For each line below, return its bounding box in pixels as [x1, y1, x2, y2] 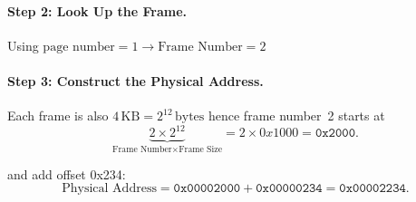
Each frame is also [7, 106, 109, 125]
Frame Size [179, 145, 222, 155]
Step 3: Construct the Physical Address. [7, 71, 264, 90]
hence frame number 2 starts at [208, 106, 385, 125]
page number [43, 40, 115, 53]
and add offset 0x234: [7, 164, 126, 183]
